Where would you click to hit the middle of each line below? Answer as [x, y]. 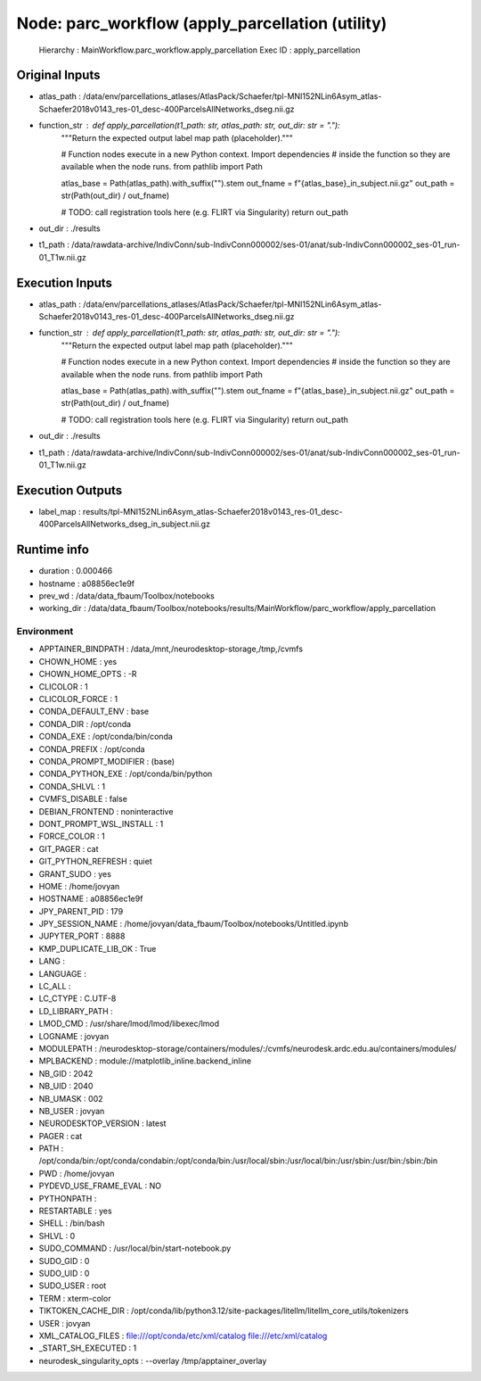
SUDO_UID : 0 [64, 1273]
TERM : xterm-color [75, 1298]
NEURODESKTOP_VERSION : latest [102, 1123]
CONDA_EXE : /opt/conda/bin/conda [106, 737]
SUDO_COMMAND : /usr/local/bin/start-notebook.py [135, 1248]
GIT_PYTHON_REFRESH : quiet [95, 862]
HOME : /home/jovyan [79, 886]
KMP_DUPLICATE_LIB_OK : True [98, 948]
